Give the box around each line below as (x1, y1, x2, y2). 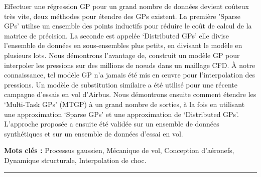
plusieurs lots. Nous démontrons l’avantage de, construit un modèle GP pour (4, 49, 240, 60)
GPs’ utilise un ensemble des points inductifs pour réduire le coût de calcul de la (4, 20, 252, 31)
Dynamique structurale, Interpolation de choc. (4, 154, 147, 165)
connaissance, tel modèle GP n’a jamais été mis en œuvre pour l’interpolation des (4, 69, 255, 80)
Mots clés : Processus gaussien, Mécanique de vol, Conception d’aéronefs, (4, 145, 234, 155)
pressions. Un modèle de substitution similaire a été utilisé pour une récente (4, 79, 238, 89)
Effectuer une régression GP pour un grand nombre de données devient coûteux (4, 1, 249, 11)
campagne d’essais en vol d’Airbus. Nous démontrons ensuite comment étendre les (4, 89, 256, 99)
